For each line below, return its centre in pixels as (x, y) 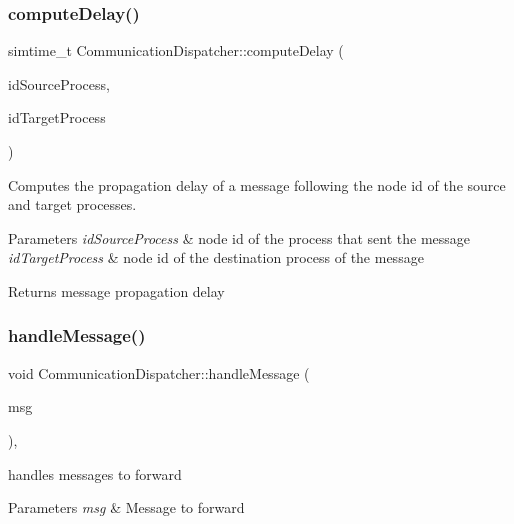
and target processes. (72, 204)
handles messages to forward (95, 473)
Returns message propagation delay (116, 290)
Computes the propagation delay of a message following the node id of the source (257, 184)
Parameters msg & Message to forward (126, 507)
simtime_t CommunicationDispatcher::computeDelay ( (176, 50)
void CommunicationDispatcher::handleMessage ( (159, 372)
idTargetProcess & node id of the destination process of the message (216, 257)
